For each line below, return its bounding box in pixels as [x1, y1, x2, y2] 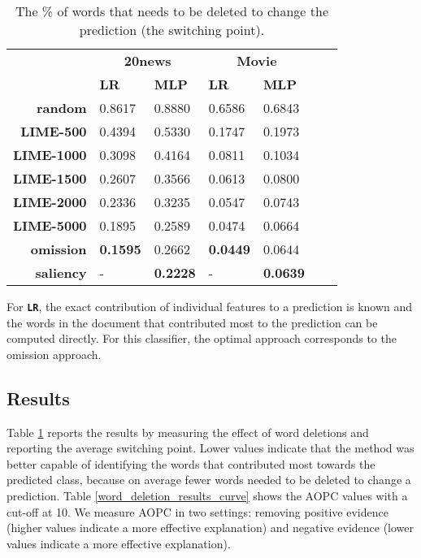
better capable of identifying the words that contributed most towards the [7, 455, 375, 472]
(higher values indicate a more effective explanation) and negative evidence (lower [7, 519, 414, 536]
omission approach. [7, 345, 102, 362]
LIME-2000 [13, 192, 87, 211]
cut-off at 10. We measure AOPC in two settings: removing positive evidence [7, 503, 388, 520]
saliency [35, 263, 87, 282]
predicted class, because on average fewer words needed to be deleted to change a [7, 471, 411, 488]
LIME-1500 [13, 169, 87, 188]
